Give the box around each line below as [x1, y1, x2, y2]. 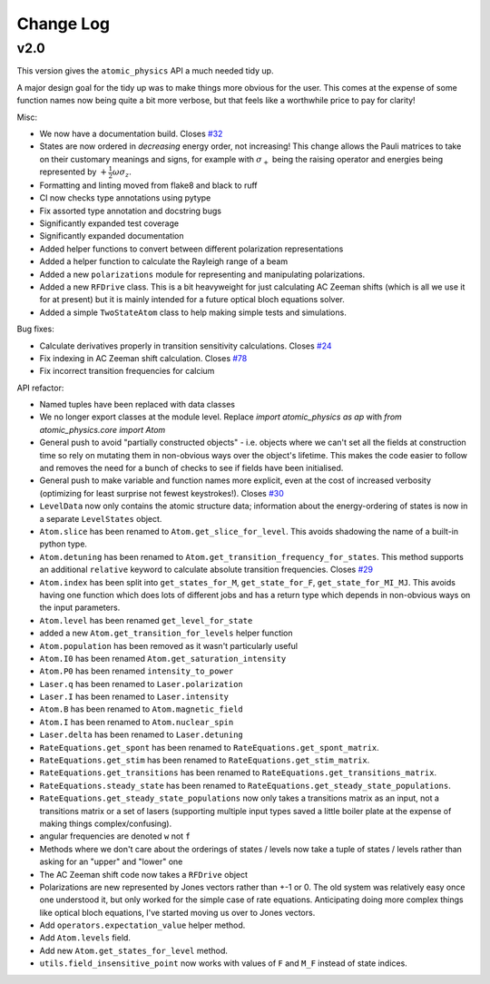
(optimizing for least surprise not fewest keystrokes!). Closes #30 [39, 487, 285, 498]
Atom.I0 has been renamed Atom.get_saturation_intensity [39, 653, 287, 664]
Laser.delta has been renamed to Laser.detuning [39, 729, 244, 740]
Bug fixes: [16, 323, 54, 335]
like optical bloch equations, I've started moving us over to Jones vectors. [39, 907, 316, 918]
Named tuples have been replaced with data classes [39, 399, 236, 410]
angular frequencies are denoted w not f [39, 831, 191, 841]
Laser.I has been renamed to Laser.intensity [39, 691, 230, 703]
